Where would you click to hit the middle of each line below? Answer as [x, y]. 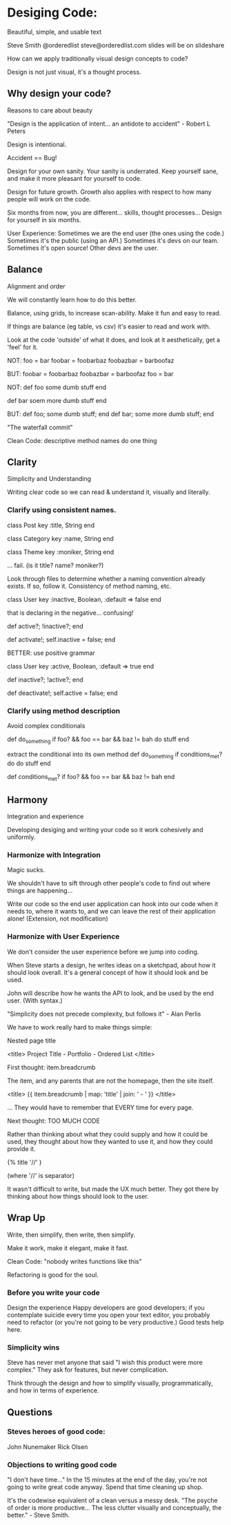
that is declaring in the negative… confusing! [70, 613]
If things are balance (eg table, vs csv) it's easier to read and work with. [109, 326]
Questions [30, 1412]
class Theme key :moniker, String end [61, 552]
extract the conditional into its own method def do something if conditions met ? [115, 755]
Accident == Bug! [32, 157]
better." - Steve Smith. [39, 1515]
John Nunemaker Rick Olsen [48, 1446]
